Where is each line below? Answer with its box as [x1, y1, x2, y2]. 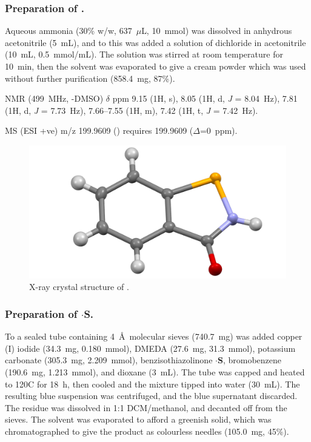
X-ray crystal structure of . [29, 280, 129, 293]
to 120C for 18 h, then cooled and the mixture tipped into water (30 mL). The [5, 377, 300, 390]
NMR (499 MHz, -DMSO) [5, 92, 104, 105]
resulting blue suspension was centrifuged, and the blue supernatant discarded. [5, 389, 298, 402]
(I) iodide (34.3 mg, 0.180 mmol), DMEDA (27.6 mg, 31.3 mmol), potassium [5, 341, 296, 354]
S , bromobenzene [217, 354, 281, 366]
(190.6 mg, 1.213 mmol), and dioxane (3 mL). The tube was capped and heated [5, 366, 305, 378]
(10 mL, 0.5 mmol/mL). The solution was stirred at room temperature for [5, 48, 283, 61]
